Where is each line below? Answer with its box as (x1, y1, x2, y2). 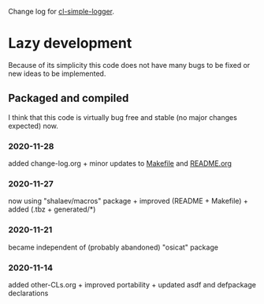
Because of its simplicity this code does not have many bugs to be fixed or (8, 60, 251, 69)
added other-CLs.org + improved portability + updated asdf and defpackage (8, 280, 256, 289)
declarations (8, 288, 49, 298)
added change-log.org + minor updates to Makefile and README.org (8, 159, 232, 168)
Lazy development (8, 35, 132, 52)
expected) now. (8, 121, 59, 130)
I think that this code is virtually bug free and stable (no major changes (8, 112, 238, 122)
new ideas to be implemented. (8, 69, 106, 78)
